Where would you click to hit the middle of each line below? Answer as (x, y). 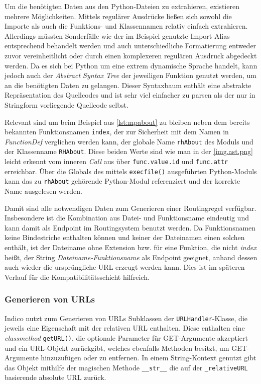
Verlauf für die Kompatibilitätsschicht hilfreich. (77, 277)
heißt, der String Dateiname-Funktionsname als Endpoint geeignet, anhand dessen (131, 257)
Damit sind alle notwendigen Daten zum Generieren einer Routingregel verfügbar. (130, 208)
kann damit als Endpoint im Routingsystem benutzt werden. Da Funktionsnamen (130, 227)
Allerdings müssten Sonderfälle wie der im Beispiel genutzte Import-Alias (117, 35)
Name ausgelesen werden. (43, 191)
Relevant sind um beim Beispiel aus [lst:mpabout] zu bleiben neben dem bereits (127, 122)
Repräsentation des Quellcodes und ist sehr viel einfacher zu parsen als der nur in (130, 95)
